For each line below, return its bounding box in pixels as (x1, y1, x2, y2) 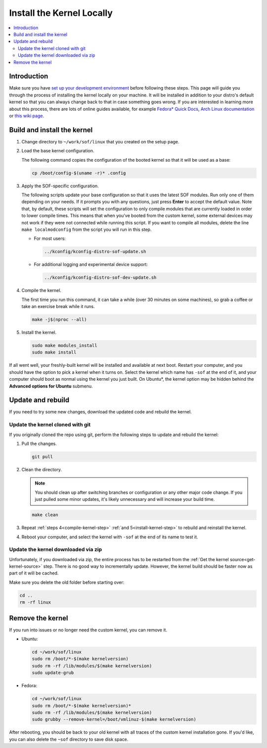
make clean (32, 512, 58, 518)
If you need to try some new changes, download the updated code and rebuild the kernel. (9, 409, 192, 415)
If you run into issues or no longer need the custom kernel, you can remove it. (9, 627, 168, 633)
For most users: (34, 235, 66, 242)
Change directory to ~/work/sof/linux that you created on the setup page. (21, 138, 179, 144)
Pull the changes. (21, 440, 57, 447)
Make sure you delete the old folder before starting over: (9, 579, 125, 585)
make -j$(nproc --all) (32, 317, 87, 322)
